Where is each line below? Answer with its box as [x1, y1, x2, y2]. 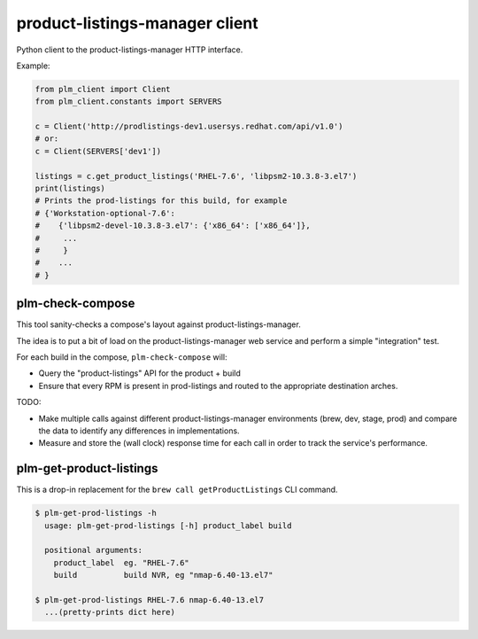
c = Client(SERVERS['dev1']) [35, 146, 162, 156]
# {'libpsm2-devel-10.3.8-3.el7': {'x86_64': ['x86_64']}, [35, 221, 311, 230]
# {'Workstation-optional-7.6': [35, 208, 176, 218]
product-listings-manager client [16, 13, 258, 33]
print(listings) [35, 183, 106, 194]
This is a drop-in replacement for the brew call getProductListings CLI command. [16, 484, 338, 495]
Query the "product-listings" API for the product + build [38, 368, 241, 378]
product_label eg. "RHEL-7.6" [53, 557, 189, 567]
